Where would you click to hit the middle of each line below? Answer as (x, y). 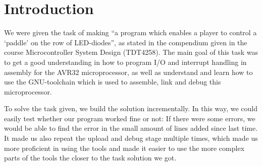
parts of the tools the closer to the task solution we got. (90, 158)
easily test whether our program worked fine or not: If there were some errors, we (130, 118)
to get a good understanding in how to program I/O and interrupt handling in (125, 62)
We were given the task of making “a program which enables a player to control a (130, 32)
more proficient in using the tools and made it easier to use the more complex (124, 148)
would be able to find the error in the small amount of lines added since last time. (131, 128)
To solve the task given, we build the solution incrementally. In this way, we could (131, 108)
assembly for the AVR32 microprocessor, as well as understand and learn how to (128, 72)
